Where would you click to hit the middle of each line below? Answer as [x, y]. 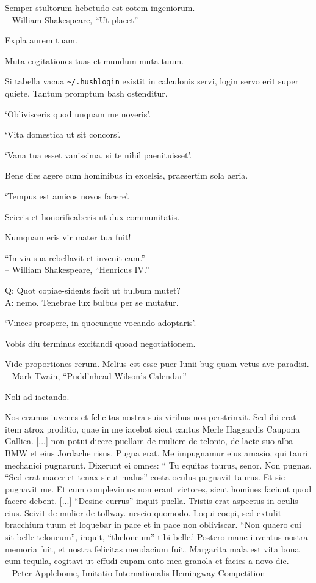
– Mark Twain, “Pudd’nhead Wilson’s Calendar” [96, 375]
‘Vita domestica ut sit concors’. [63, 134]
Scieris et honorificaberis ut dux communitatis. [92, 216]
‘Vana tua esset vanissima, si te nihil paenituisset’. [99, 154]
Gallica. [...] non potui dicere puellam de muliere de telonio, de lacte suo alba [149, 441]
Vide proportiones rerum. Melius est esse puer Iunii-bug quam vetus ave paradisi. [157, 364]
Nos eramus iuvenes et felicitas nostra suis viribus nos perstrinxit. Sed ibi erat [151, 417]
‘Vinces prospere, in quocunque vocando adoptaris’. [101, 323]
